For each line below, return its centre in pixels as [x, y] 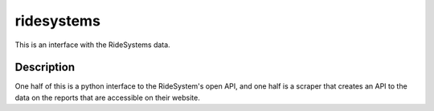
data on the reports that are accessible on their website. [107, 97]
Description [45, 67]
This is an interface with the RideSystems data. [92, 45]
